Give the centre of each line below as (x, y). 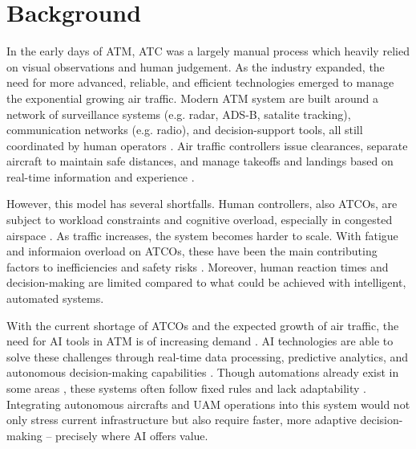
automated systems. (55, 298)
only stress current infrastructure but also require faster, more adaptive (182, 420)
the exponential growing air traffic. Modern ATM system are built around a (192, 98)
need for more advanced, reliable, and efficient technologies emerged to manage (200, 82)
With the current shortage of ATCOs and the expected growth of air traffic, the (203, 325)
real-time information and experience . (101, 176)
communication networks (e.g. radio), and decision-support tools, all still (185, 130)
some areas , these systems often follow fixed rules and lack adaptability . (186, 388)
